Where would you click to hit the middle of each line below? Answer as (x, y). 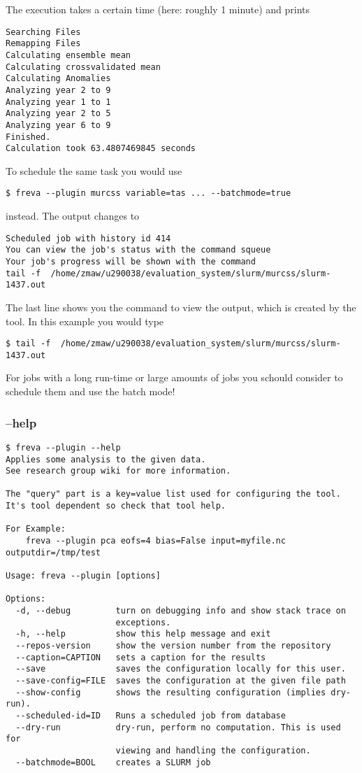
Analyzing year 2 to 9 (58, 90)
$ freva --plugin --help (63, 447)
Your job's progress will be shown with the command (131, 261)
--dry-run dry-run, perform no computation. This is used (178, 727)
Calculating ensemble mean (68, 55)
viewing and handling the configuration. (213, 750)
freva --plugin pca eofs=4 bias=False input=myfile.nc (155, 541)
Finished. (28, 137)
